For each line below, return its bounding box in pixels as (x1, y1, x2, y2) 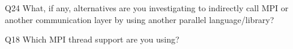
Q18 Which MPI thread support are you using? (5, 33, 180, 45)
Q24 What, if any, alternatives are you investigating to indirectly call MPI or (5, 2, 289, 14)
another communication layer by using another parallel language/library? (5, 13, 274, 25)
